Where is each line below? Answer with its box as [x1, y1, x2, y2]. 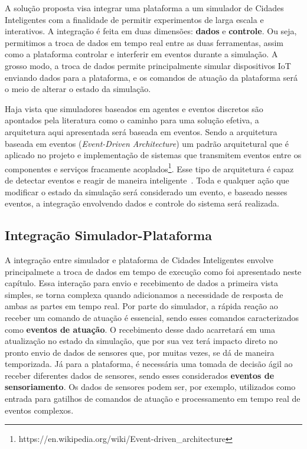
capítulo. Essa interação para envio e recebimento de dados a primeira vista [5, 277, 279, 289]
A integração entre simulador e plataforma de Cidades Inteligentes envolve [5, 253, 273, 266]
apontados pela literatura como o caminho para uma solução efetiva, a [5, 114, 259, 126]
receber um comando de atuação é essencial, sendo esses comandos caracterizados [5, 311, 299, 323]
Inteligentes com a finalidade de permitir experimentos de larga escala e [5, 13, 264, 25]
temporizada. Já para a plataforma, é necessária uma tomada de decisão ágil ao [5, 358, 293, 370]
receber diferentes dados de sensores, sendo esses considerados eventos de [5, 369, 275, 381]
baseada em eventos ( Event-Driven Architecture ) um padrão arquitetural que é [5, 137, 289, 149]
